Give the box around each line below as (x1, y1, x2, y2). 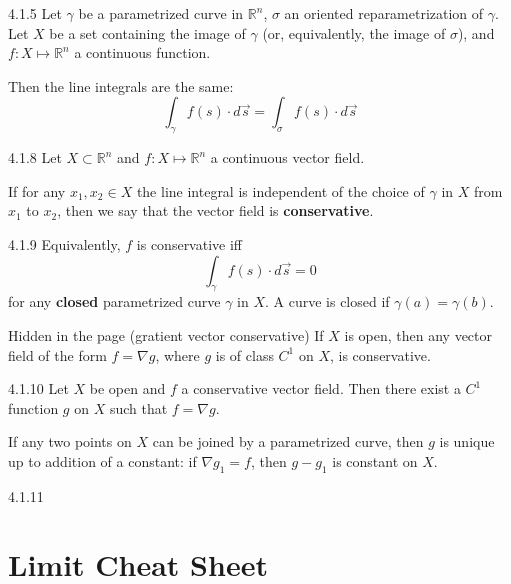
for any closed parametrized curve (8, 291, 221, 312)
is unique (439, 431, 495, 452)
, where (155, 344, 200, 365)
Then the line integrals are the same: (8, 75, 234, 96)
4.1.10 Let (8, 378, 69, 399)
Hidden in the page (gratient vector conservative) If (8, 324, 324, 345)
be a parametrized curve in (78, 3, 244, 23)
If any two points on (8, 431, 132, 452)
